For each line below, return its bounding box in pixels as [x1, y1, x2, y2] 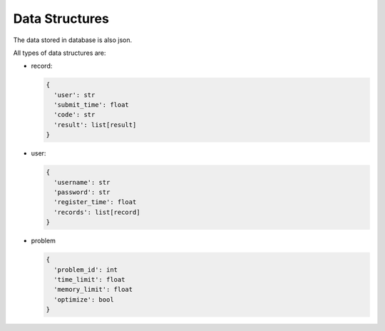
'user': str [53, 91, 96, 99]
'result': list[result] [53, 121, 137, 128]
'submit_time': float [53, 101, 130, 109]
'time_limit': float [53, 275, 125, 283]
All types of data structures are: [13, 49, 106, 57]
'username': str [53, 178, 111, 186]
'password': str [53, 188, 111, 196]
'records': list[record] [53, 208, 140, 216]
